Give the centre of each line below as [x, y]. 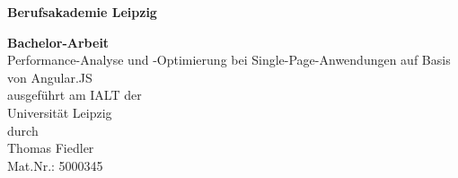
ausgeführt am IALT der [75, 95]
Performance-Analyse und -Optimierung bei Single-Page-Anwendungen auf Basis [229, 60]
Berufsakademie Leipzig [82, 12]
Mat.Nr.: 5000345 [55, 165]
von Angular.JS [50, 77]
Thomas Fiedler [51, 148]
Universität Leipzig [60, 112]
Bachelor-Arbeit [58, 42]
